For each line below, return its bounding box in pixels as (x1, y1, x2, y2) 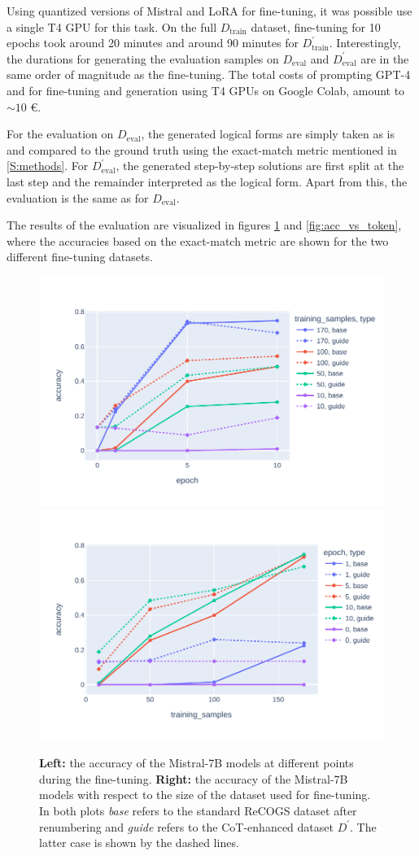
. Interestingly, (329, 34, 401, 51)
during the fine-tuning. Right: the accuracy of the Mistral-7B (39, 770, 348, 787)
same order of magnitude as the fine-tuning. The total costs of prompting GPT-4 (7, 66, 411, 83)
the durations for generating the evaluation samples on (7, 50, 279, 67)
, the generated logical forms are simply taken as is (141, 125, 395, 142)
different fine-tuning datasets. (7, 248, 153, 265)
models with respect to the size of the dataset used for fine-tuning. (39, 786, 371, 803)
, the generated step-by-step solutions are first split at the (116, 157, 404, 174)
